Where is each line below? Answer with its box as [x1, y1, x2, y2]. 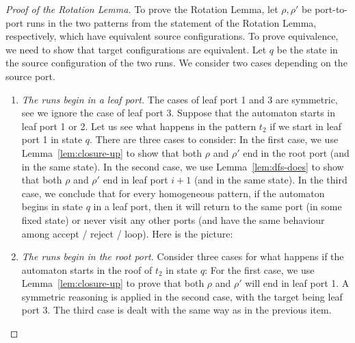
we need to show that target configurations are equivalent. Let [5, 42, 267, 56]
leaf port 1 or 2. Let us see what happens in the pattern [21, 118, 257, 133]
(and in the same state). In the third [194, 173, 347, 187]
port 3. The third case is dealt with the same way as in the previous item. [21, 303, 332, 317]
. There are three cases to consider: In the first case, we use [90, 132, 339, 147]
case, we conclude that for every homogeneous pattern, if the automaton [21, 186, 325, 200]
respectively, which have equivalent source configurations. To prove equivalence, [5, 29, 339, 43]
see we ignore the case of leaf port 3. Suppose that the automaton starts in [21, 105, 335, 120]
